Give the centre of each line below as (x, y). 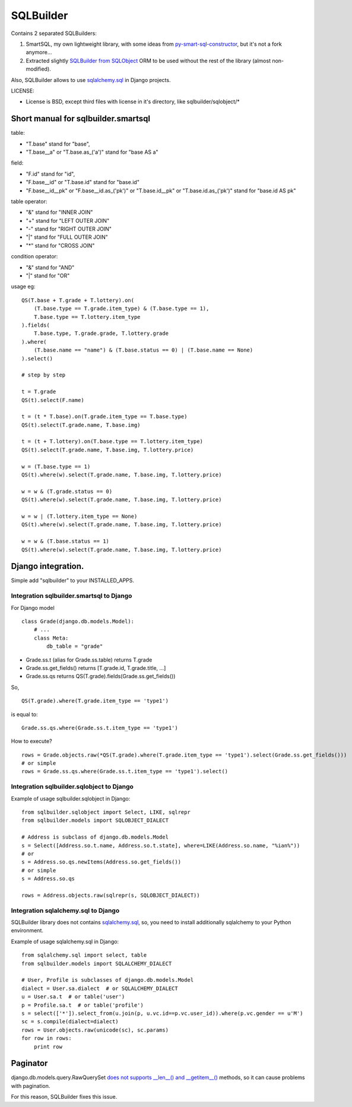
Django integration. (47, 566)
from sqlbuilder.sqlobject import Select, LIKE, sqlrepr (106, 812)
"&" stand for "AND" (50, 267)
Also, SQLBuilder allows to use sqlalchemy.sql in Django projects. (91, 80)
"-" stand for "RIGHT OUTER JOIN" (69, 229)
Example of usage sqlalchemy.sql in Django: (65, 941)
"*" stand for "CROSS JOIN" (60, 245)
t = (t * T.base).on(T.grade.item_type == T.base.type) (104, 417)
